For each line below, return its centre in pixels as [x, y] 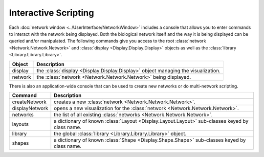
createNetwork [29, 102]
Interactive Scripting [52, 13]
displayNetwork [30, 108]
